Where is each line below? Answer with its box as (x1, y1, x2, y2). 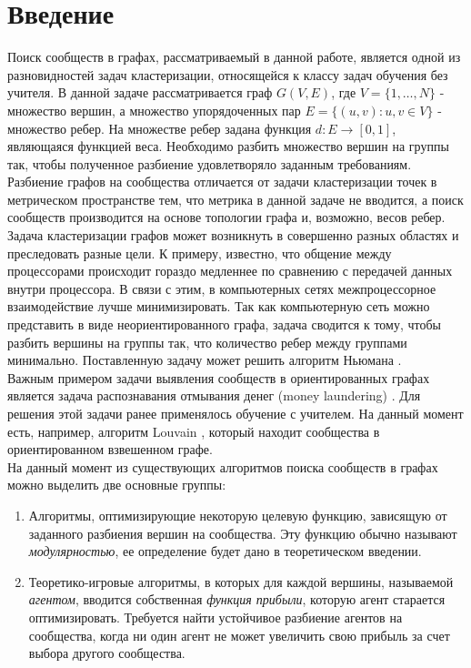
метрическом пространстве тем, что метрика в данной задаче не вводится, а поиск (7, 189, 464, 208)
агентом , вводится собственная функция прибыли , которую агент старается (28, 590, 446, 609)
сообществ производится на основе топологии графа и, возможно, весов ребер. (7, 207, 446, 227)
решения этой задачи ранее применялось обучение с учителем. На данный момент (7, 404, 464, 422)
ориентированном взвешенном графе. (7, 440, 213, 459)
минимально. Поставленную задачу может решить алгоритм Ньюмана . (7, 350, 402, 369)
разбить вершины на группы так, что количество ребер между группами (7, 332, 407, 351)
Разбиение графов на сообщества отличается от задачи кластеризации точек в (7, 172, 437, 191)
